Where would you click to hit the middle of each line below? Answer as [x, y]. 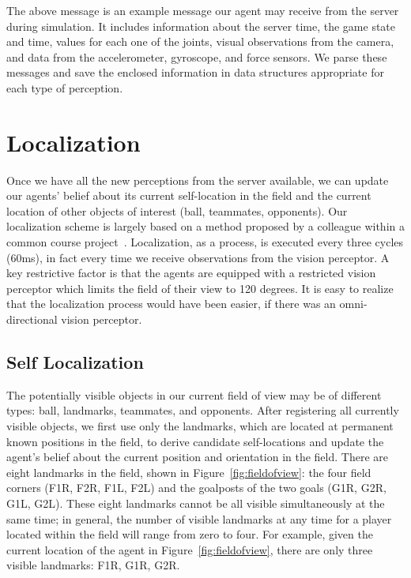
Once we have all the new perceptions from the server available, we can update [198, 180]
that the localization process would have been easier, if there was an [171, 304]
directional [32, 319]
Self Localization [75, 362]
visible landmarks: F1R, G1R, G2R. [93, 565]
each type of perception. [65, 87]
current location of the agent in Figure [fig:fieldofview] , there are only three [190, 549]
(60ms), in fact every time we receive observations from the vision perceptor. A [198, 257]
